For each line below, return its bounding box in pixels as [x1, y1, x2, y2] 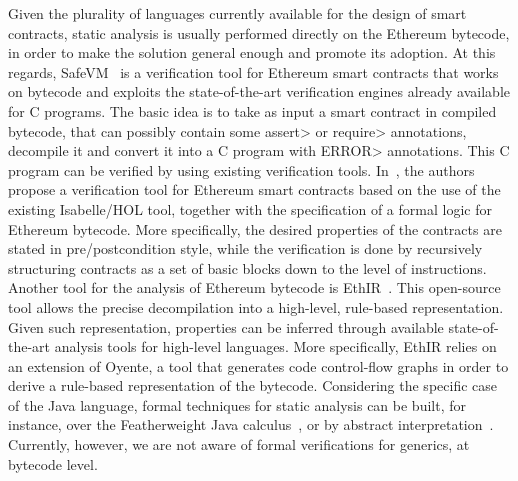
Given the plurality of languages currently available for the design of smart [8, 3, 467, 23]
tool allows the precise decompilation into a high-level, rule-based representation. [8, 296, 504, 317]
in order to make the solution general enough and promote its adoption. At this [8, 42, 496, 63]
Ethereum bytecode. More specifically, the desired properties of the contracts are [8, 218, 502, 239]
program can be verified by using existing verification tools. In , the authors [8, 159, 475, 180]
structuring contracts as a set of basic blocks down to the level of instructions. [8, 257, 487, 278]
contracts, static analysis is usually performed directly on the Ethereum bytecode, [8, 22, 510, 43]
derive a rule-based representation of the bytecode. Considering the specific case [8, 375, 497, 396]
